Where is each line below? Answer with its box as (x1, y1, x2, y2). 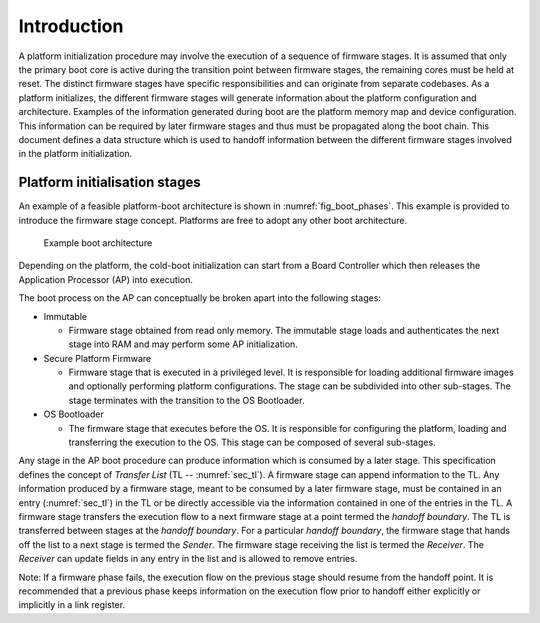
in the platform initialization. (18, 148, 133, 160)
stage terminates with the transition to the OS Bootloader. (68, 394, 305, 406)
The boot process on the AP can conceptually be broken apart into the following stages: (18, 292, 382, 304)
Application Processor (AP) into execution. (18, 273, 194, 285)
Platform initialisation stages (18, 174, 202, 191)
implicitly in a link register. (18, 599, 125, 611)
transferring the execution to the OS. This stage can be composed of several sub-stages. (68, 436, 436, 449)
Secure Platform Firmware (43, 352, 152, 364)
